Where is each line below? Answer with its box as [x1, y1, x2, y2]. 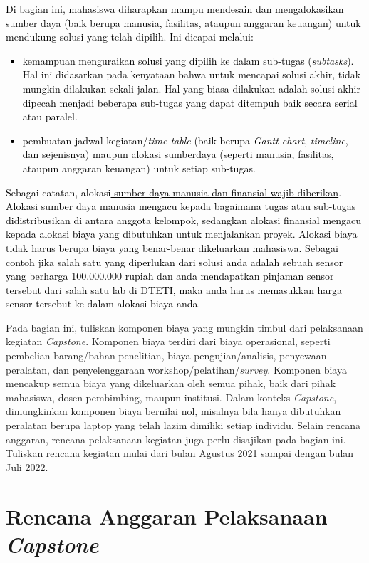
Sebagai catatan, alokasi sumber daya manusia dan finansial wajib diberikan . [6, 184, 342, 199]
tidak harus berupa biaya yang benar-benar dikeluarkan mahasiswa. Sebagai [6, 240, 338, 255]
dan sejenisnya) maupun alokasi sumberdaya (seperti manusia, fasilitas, [22, 147, 334, 162]
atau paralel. [22, 109, 78, 124]
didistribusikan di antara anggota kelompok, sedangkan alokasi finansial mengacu [6, 212, 362, 227]
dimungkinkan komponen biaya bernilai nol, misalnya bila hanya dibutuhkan [6, 404, 341, 419]
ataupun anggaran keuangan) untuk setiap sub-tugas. [22, 160, 256, 175]
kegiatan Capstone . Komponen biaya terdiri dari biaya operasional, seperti [6, 334, 331, 349]
